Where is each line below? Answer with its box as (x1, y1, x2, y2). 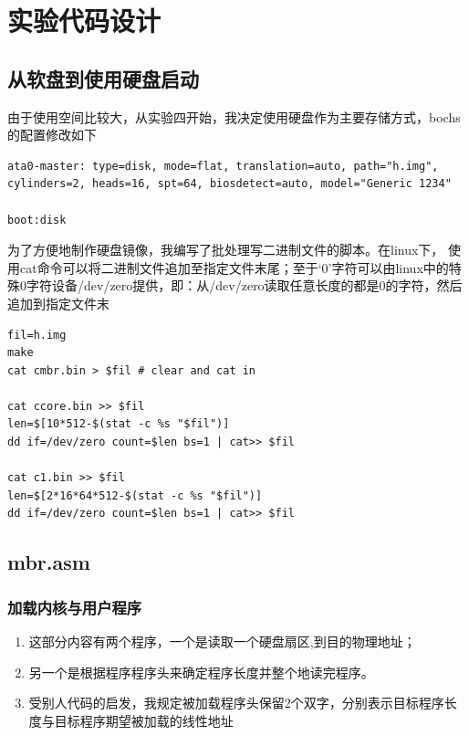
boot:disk (7, 213, 67, 226)
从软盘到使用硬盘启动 (7, 64, 199, 92)
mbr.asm (7, 548, 90, 576)
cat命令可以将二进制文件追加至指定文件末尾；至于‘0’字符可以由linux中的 (19, 258, 449, 277)
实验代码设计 (7, 2, 162, 39)
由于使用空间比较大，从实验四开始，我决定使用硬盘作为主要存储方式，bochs (7, 107, 461, 126)
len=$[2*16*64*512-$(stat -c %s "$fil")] (7, 489, 263, 502)
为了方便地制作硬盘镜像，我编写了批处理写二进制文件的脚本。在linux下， (7, 240, 444, 259)
